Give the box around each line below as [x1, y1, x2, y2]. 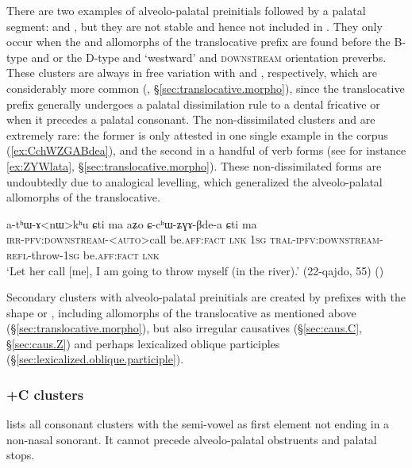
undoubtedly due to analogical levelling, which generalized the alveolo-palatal [6, 173, 383, 190]
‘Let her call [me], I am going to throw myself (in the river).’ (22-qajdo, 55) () [6, 262, 384, 278]
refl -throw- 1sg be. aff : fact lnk [6, 246, 160, 263]
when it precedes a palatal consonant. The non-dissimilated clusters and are [6, 111, 375, 128]
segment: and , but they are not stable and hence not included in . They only [6, 17, 383, 34]
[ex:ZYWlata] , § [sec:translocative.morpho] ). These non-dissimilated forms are [6, 157, 382, 174]
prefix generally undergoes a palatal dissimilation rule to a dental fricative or [6, 95, 380, 112]
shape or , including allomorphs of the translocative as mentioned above [6, 304, 356, 320]
